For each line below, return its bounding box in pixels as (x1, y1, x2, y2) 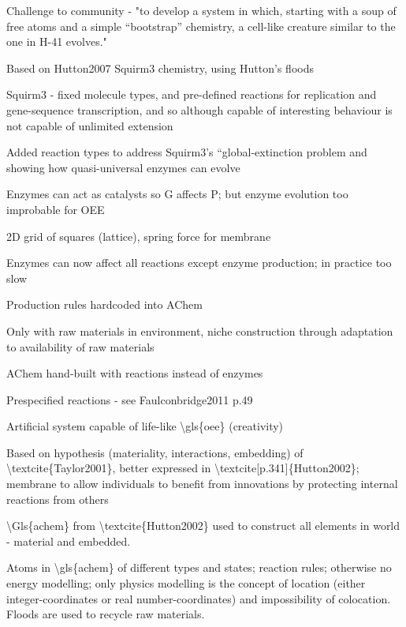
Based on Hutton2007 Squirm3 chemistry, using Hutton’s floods (6, 59, 314, 76)
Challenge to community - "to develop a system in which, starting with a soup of (6, 2, 397, 18)
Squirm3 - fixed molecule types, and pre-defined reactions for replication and (6, 86, 377, 103)
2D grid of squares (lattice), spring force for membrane (6, 227, 271, 244)
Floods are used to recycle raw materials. (6, 606, 205, 622)
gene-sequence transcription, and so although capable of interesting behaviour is (6, 101, 393, 118)
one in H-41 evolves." (6, 33, 107, 50)
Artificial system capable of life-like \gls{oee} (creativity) (6, 418, 284, 434)
